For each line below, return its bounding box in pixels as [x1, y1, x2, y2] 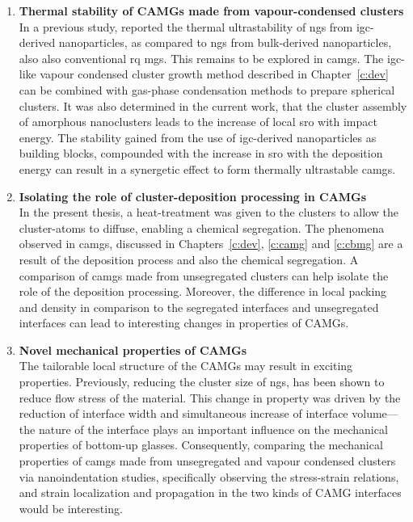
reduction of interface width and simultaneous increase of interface [19, 405, 348, 422]
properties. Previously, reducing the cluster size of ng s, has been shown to [19, 373, 385, 390]
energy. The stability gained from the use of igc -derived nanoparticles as [19, 128, 377, 145]
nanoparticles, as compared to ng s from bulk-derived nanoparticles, [58, 34, 392, 51]
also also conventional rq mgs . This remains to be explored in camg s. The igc [19, 49, 402, 66]
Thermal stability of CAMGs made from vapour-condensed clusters [19, 2, 404, 19]
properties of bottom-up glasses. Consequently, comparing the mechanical [19, 436, 383, 453]
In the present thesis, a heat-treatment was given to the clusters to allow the [19, 204, 398, 221]
